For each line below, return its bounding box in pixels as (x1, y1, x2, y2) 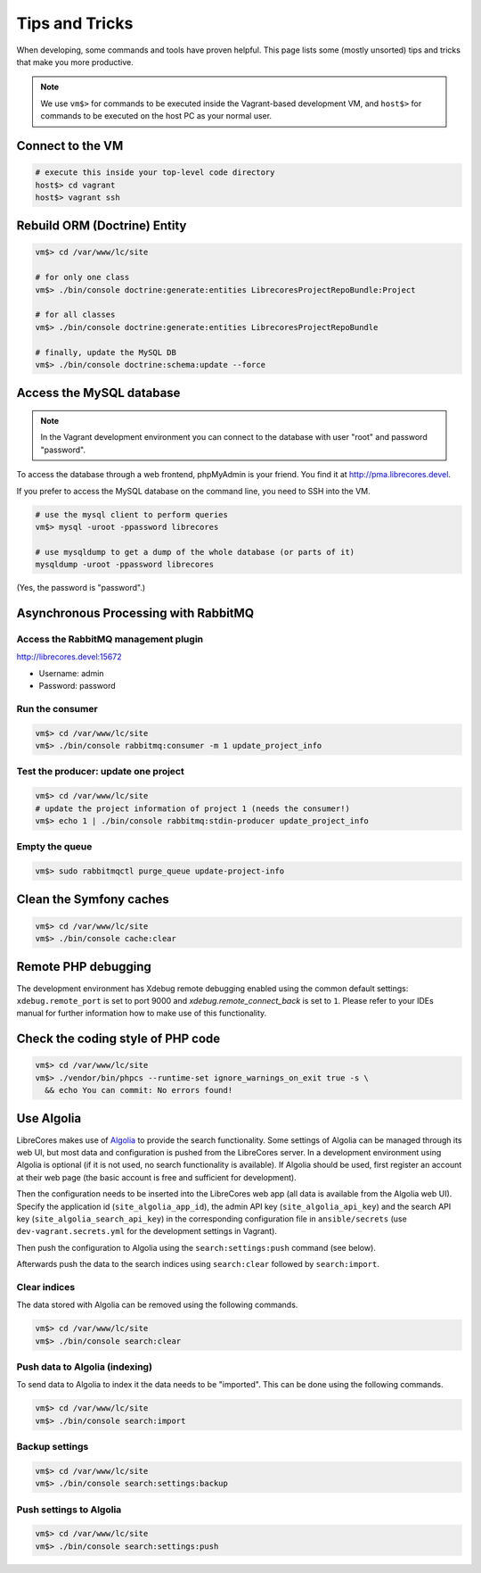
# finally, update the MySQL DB (35, 347, 177, 357)
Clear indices (16, 1280, 76, 1293)
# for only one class (35, 272, 130, 283)
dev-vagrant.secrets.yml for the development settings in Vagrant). (16, 1226, 278, 1237)
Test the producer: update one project (16, 766, 184, 778)
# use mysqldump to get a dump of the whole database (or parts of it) (35, 547, 355, 557)
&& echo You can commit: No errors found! (45, 1085, 233, 1096)
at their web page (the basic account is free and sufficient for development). (16, 1171, 298, 1182)
